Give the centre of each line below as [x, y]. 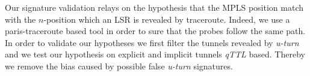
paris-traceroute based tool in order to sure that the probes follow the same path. [155, 31]
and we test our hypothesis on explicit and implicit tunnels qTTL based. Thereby [155, 54]
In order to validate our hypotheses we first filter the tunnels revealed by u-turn [152, 42]
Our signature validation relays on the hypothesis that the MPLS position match [154, 7]
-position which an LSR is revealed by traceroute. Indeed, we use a [167, 19]
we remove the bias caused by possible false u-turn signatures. [119, 66]
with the [20, 19]
